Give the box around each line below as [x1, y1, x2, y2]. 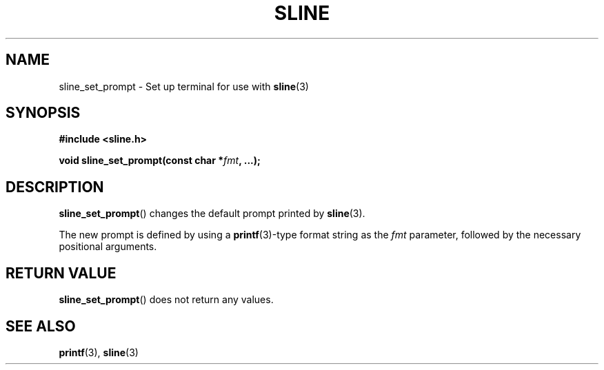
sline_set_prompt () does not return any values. [59, 294, 274, 306]
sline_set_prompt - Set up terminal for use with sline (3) [59, 80, 309, 92]
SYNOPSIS [6, 104, 81, 122]
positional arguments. [59, 240, 157, 253]
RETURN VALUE [6, 264, 117, 282]
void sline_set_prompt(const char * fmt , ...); [59, 154, 261, 167]
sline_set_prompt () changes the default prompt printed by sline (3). [59, 207, 365, 220]
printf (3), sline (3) [59, 346, 139, 358]
